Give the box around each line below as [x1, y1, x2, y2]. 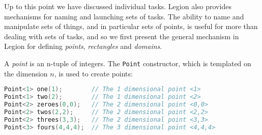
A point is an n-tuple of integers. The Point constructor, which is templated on [4, 58, 251, 68]
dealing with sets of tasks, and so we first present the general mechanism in [4, 31, 239, 41]
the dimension [4, 68, 48, 78]
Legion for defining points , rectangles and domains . [4, 41, 162, 51]
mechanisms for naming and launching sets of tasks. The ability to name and [4, 11, 244, 21]
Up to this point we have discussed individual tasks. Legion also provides [4, 1, 231, 11]
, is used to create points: [54, 68, 133, 78]
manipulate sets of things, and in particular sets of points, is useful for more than [4, 21, 258, 32]
